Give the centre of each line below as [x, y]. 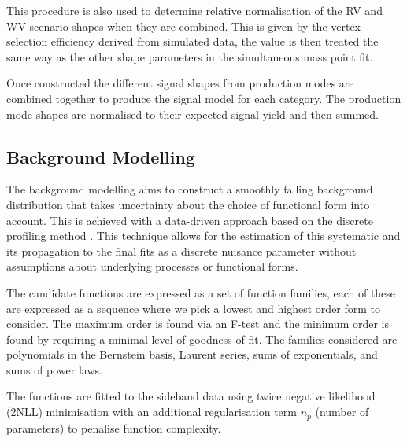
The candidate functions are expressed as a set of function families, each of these [201, 292]
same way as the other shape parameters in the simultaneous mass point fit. [190, 56]
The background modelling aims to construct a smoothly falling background [190, 189]
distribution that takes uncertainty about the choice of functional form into [188, 204]
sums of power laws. [54, 369]
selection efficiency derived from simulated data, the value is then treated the [192, 41]
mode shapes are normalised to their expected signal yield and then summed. [192, 114]
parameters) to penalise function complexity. [114, 427]
